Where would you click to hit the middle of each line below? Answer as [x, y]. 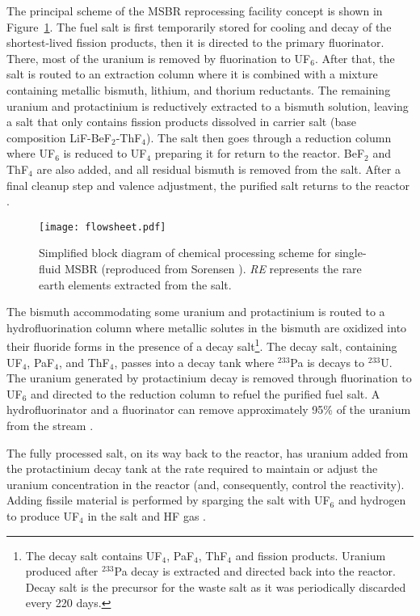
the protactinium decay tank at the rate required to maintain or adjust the [192, 468]
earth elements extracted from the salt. [135, 284]
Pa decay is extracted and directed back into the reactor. [255, 571]
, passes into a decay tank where [194, 362]
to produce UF [43, 515]
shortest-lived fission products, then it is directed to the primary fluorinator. [195, 42]
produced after [62, 571]
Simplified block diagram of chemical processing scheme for [185, 253]
